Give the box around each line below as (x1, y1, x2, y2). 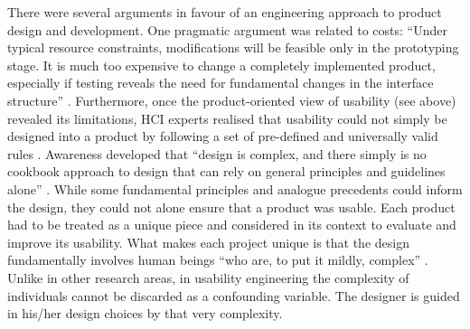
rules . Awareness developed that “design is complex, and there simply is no (7, 144, 427, 163)
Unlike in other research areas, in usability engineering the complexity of (7, 268, 409, 287)
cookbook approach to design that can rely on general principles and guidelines (7, 162, 446, 181)
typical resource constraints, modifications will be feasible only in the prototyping (7, 38, 459, 57)
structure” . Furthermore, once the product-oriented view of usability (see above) (7, 90, 456, 109)
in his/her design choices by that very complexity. (7, 304, 283, 323)
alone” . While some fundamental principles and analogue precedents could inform (7, 179, 463, 198)
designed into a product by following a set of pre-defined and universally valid (7, 127, 438, 146)
